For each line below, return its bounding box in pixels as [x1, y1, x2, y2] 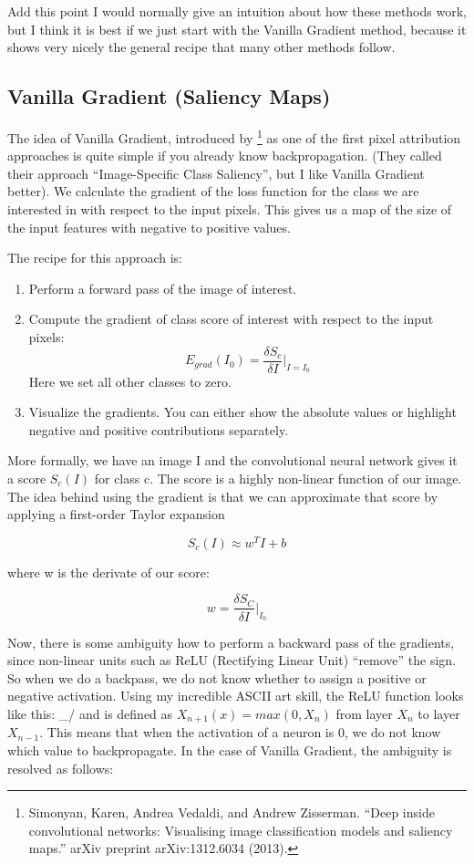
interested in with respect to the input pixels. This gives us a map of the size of [7, 200, 452, 219]
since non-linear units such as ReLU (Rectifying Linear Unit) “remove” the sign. [7, 651, 457, 670]
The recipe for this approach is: [7, 248, 182, 267]
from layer [335, 703, 393, 723]
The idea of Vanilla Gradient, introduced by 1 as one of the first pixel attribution [7, 125, 461, 147]
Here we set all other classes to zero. [28, 371, 232, 390]
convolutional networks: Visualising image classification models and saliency [28, 820, 453, 839]
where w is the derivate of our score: [7, 562, 210, 581]
